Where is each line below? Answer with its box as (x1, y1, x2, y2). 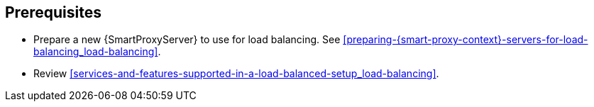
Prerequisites (5, 4, 101, 21)
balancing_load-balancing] (33, 45, 158, 58)
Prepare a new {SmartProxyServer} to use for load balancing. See (33, 33, 341, 46)
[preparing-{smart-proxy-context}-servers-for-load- (343, 33, 588, 46)
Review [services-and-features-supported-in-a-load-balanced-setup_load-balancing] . (33, 67, 439, 80)
